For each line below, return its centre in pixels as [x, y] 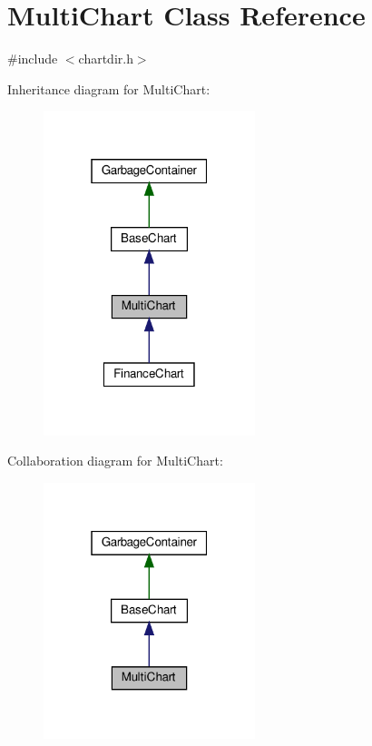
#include [33, 59]
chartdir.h [106, 59]
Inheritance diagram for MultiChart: [109, 88]
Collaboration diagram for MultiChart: [115, 461]
